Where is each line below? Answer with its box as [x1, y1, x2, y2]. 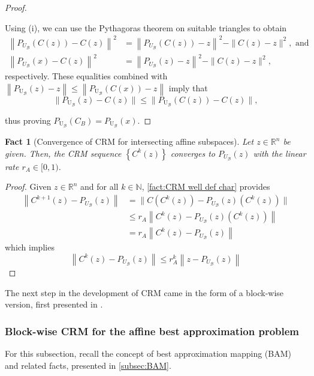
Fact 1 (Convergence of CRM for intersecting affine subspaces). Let [5, 135, 254, 148]
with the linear [253, 147, 306, 159]
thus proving [5, 114, 51, 126]
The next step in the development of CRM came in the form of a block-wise [5, 286, 284, 299]
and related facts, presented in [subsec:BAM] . [5, 359, 171, 371]
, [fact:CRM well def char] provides [141, 180, 270, 193]
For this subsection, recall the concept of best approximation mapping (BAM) [5, 347, 292, 359]
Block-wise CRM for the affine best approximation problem [5, 323, 300, 338]
